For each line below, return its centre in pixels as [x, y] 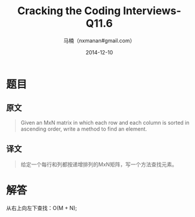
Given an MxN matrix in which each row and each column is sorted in [105, 122]
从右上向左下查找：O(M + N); [42, 208]
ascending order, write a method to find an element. [84, 129]
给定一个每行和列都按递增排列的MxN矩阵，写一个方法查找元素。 [99, 164]
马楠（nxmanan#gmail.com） [99, 40]
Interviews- [152, 11]
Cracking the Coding [69, 11]
